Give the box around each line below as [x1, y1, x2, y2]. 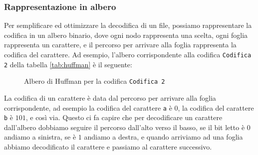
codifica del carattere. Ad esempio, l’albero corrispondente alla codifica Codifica [4, 49, 252, 59]
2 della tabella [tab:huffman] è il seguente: [4, 59, 132, 69]
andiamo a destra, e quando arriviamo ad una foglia [84, 132, 243, 142]
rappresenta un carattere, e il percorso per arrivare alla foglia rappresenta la [4, 39, 237, 50]
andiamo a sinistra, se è [4, 132, 76, 142]
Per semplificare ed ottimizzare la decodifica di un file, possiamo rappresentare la [4, 20, 252, 30]
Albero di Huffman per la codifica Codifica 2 [24, 76, 165, 86]
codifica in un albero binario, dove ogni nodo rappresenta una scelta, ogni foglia [4, 29, 248, 40]
